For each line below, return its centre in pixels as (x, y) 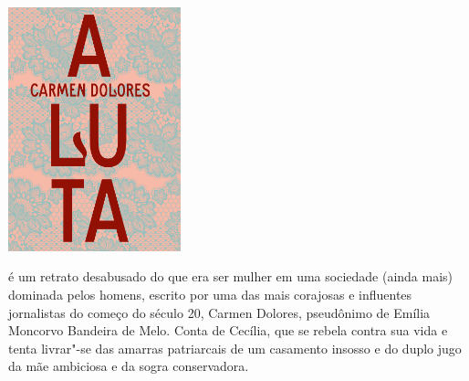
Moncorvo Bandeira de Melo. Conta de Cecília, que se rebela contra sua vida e (228, 330)
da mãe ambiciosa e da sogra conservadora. (129, 366)
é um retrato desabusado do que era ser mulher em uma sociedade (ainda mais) (231, 276)
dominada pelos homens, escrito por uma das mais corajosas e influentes (210, 295)
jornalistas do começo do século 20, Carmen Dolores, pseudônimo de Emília (219, 312)
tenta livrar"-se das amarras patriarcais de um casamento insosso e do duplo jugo (235, 348)
